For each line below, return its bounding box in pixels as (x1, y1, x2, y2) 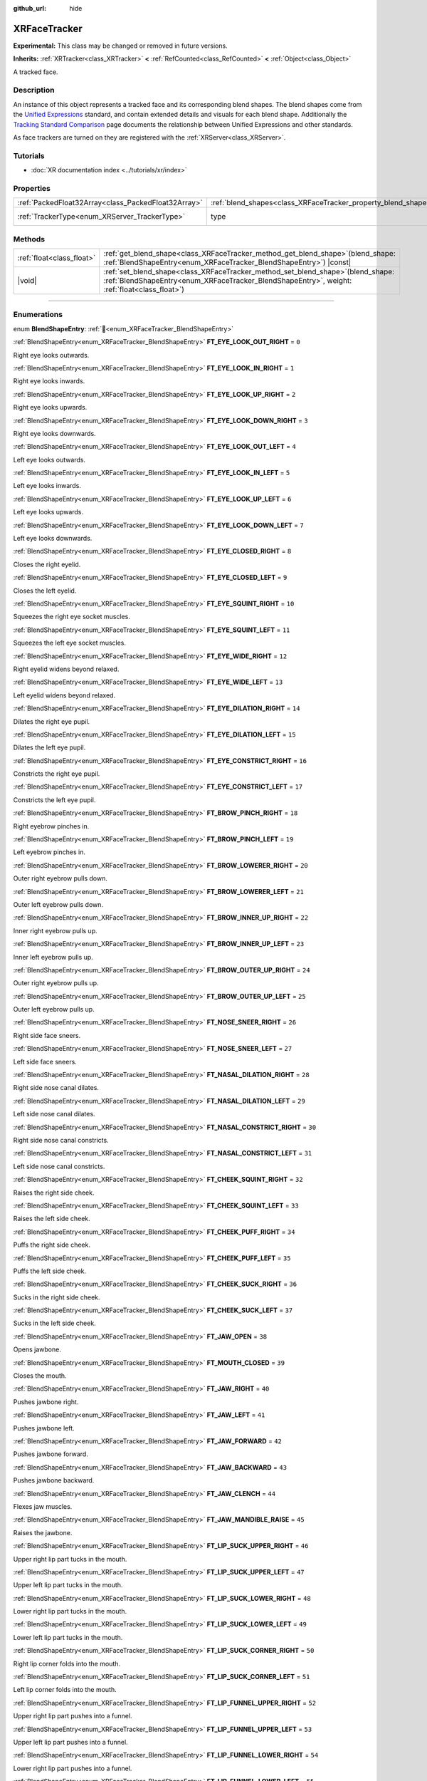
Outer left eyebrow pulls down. (13, 900, 103, 908)
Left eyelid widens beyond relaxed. (13, 691, 116, 700)
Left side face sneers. (13, 1057, 78, 1066)
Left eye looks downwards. (13, 534, 93, 543)
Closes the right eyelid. (13, 560, 81, 568)
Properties (13, 183, 51, 193)
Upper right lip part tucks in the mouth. (13, 1554, 127, 1563)
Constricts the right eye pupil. (13, 769, 100, 778)
